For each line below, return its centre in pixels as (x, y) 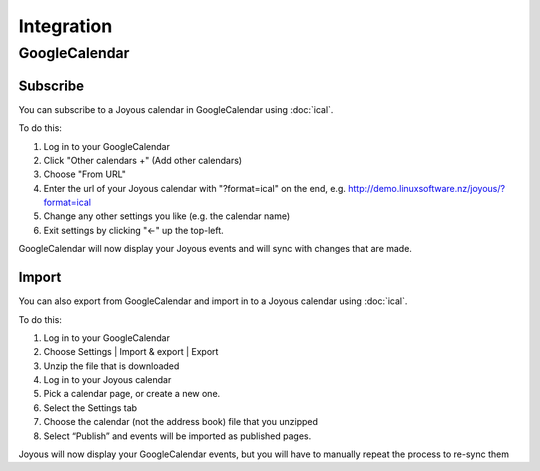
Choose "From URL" (85, 174)
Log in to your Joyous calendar (107, 380)
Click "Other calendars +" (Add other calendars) (143, 160)
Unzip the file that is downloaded (111, 366)
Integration (65, 26)
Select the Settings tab (90, 407)
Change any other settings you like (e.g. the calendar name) (167, 216)
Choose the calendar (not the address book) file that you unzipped (181, 422)
